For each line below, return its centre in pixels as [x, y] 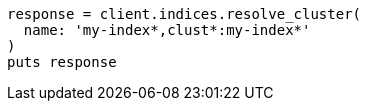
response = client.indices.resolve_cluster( [184, 14]
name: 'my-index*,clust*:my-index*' [167, 30]
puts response [62, 62]
